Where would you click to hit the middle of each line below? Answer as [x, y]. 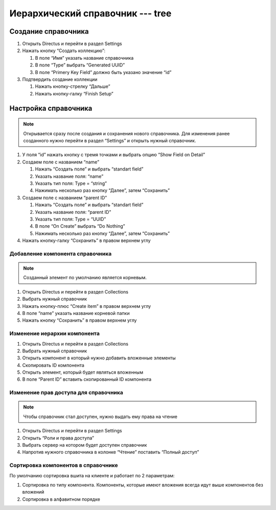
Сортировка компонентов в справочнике [64, 466]
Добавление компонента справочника [61, 254]
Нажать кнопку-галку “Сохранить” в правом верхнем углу [86, 240]
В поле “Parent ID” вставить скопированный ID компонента [87, 379]
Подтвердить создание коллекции [60, 80]
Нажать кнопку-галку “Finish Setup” [74, 93]
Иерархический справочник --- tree [90, 13]
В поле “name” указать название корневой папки [76, 313]
